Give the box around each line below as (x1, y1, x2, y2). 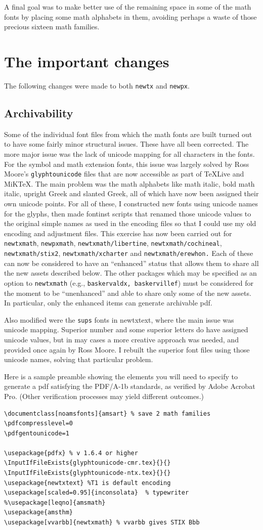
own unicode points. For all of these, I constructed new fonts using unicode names (4, 198, 258, 208)
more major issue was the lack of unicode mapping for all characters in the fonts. (4, 148, 255, 159)
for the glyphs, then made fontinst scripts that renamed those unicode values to (4, 208, 251, 218)
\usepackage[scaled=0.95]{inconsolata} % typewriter (4, 489, 189, 497)
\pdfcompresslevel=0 (4, 420, 73, 427)
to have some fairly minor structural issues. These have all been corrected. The (4, 139, 249, 149)
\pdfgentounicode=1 (4, 429, 69, 437)
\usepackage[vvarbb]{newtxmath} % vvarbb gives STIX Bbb (4, 519, 200, 526)
